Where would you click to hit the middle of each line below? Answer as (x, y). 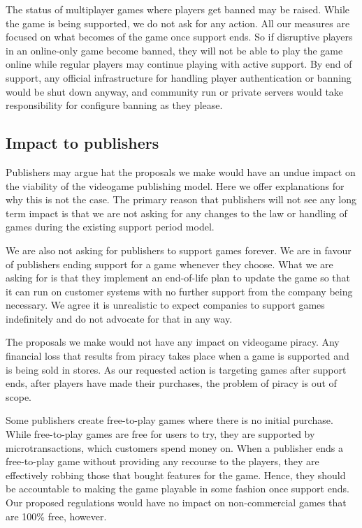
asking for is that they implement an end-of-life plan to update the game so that (178, 278)
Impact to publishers (82, 143)
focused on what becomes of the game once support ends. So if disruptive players (179, 37)
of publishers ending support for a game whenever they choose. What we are (169, 264)
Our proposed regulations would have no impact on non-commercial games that (176, 503)
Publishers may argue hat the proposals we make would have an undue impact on (181, 171)
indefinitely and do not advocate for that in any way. (119, 318)
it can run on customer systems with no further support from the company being (179, 291)
